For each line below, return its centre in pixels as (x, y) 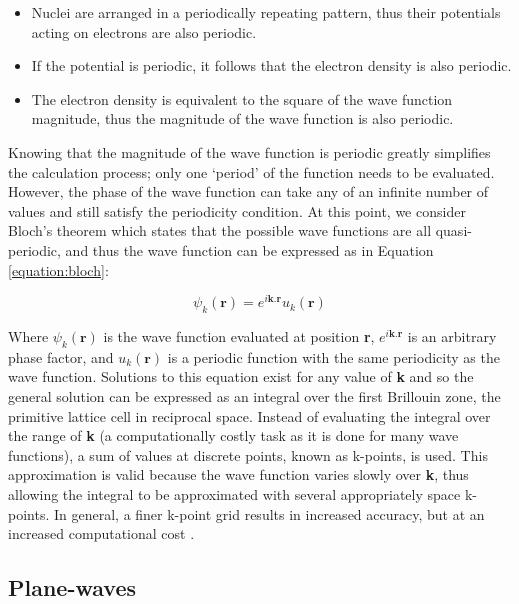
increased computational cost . (101, 533)
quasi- (453, 230)
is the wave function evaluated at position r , (239, 336)
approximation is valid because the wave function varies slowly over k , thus (238, 474)
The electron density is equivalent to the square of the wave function (242, 98)
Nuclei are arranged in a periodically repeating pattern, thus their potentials (266, 12)
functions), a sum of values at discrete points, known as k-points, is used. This (248, 454)
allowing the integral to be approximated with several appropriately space (234, 493)
